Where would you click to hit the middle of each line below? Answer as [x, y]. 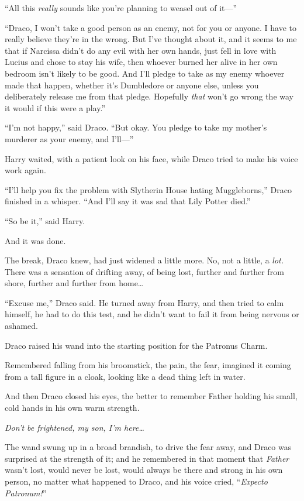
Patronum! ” [26, 493]
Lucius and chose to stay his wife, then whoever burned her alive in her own [141, 62]
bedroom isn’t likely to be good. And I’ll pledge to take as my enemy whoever [145, 73]
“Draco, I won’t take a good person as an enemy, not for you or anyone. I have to [151, 27]
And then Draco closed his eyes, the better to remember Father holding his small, [151, 396]
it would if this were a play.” [55, 107]
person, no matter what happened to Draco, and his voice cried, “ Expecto [136, 481]
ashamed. [21, 326]
